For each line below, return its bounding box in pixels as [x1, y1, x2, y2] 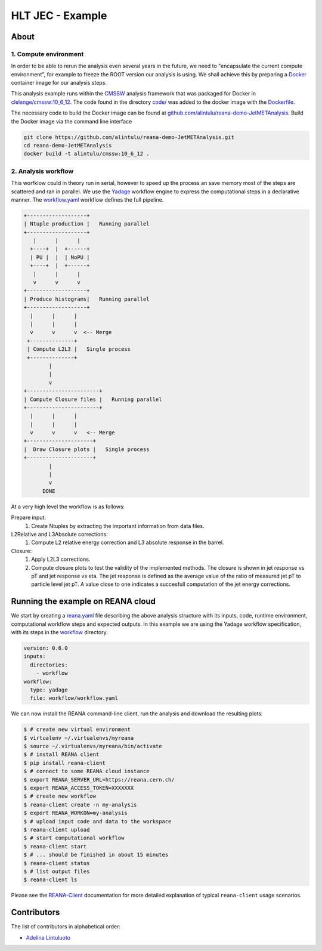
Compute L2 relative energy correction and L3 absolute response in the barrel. [31, 539, 224, 546]
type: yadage [30, 686, 68, 693]
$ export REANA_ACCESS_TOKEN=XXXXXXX [23, 785, 134, 792]
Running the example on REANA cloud [11, 597, 156, 607]
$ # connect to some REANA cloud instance [23, 768, 150, 775]
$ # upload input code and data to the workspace [23, 818, 172, 825]
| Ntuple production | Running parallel [23, 221, 150, 227]
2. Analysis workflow [11, 167, 74, 175]
